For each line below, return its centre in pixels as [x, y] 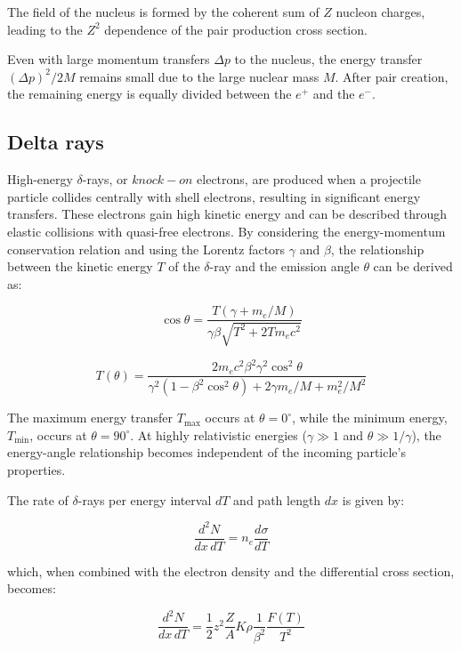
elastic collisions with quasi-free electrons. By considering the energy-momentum [226, 231]
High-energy [40, 179]
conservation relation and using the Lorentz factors [146, 249]
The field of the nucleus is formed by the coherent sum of [163, 12]
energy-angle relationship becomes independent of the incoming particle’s [206, 452]
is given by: [373, 499]
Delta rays [56, 142]
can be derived [413, 266]
